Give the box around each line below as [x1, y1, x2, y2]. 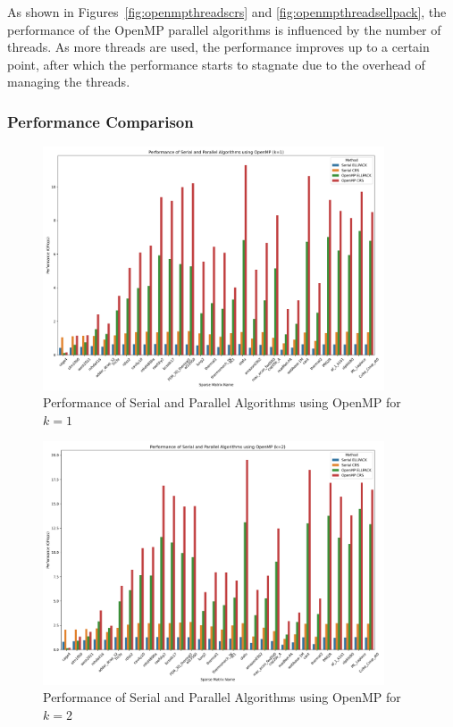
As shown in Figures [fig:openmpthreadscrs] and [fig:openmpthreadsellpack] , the [7, 3, 447, 21]
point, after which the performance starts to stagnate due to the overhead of [7, 54, 425, 73]
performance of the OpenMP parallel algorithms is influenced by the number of [7, 20, 441, 38]
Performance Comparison [7, 110, 194, 132]
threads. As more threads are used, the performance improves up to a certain [7, 38, 430, 56]
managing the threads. [7, 72, 130, 91]
